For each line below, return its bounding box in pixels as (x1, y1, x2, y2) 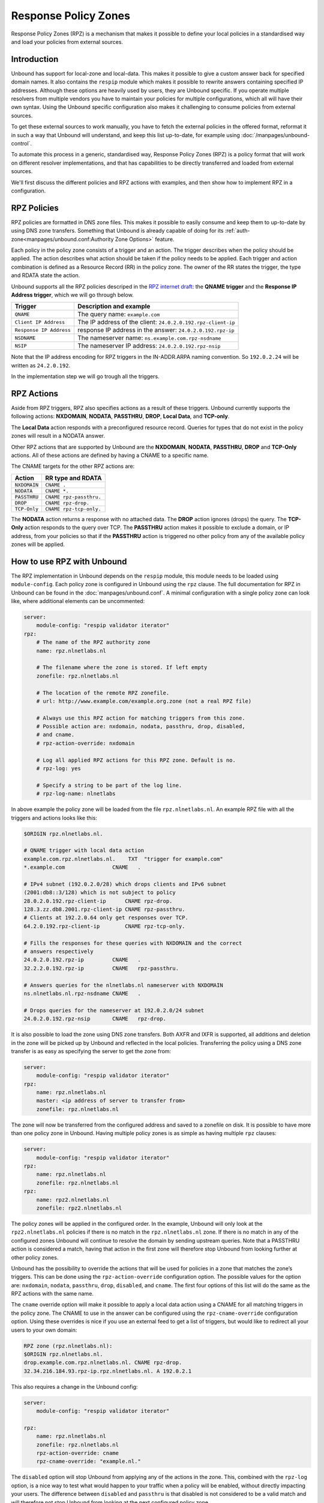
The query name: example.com (77, 310, 160, 319)
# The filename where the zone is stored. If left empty (36, 664, 208, 671)
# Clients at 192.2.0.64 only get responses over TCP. (23, 914, 188, 921)
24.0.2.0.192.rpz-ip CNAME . (23, 957, 141, 963)
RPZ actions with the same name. (11, 1290, 94, 1297)
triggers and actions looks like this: (11, 814, 97, 821)
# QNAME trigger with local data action (23, 847, 144, 854)
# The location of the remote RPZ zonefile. (36, 689, 170, 696)
